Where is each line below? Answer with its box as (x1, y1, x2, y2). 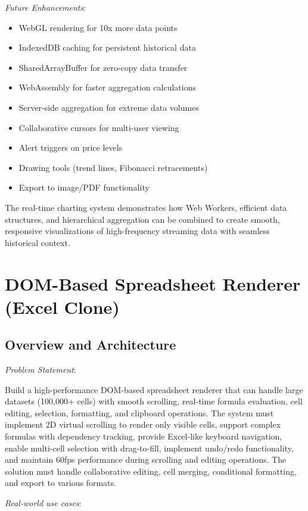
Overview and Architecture (5, 335, 176, 354)
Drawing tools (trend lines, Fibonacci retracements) (18, 161, 208, 173)
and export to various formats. (5, 476, 116, 489)
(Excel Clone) (5, 294, 120, 319)
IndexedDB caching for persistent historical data (18, 41, 196, 54)
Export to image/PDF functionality (18, 181, 150, 194)
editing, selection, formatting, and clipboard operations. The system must (5, 406, 274, 419)
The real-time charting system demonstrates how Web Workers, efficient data (5, 201, 287, 213)
